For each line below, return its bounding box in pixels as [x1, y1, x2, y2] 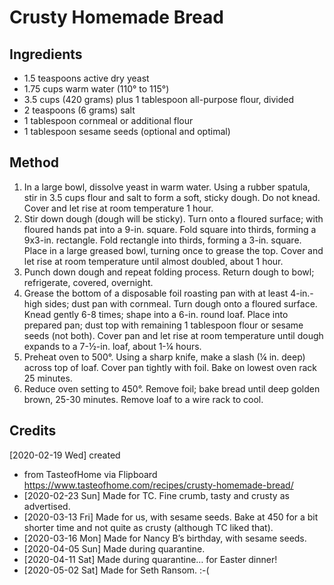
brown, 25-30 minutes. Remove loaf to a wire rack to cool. [23, 393, 264, 405]
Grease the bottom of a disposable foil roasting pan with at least [23, 287, 289, 299]
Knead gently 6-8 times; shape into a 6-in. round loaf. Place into [23, 308, 289, 320]
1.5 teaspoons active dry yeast [23, 72, 150, 84]
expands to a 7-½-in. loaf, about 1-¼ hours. [23, 340, 202, 352]
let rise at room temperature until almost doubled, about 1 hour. [23, 255, 284, 267]
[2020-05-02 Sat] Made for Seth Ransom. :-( [23, 564, 210, 576]
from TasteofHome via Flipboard [23, 468, 158, 480]
